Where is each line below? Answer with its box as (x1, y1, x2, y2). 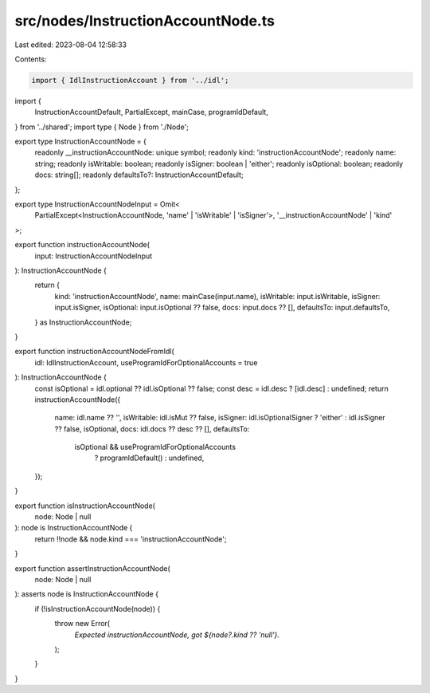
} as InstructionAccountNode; (34, 317, 132, 327)
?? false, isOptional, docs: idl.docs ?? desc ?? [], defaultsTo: (54, 423, 250, 434)
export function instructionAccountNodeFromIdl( (14, 347, 174, 356)
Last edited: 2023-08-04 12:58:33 (14, 40, 127, 49)
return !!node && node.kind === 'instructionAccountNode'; (34, 534, 227, 544)
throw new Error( (54, 619, 111, 628)
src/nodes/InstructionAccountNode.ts (14, 12, 275, 30)
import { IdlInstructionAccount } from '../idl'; (31, 76, 229, 85)
